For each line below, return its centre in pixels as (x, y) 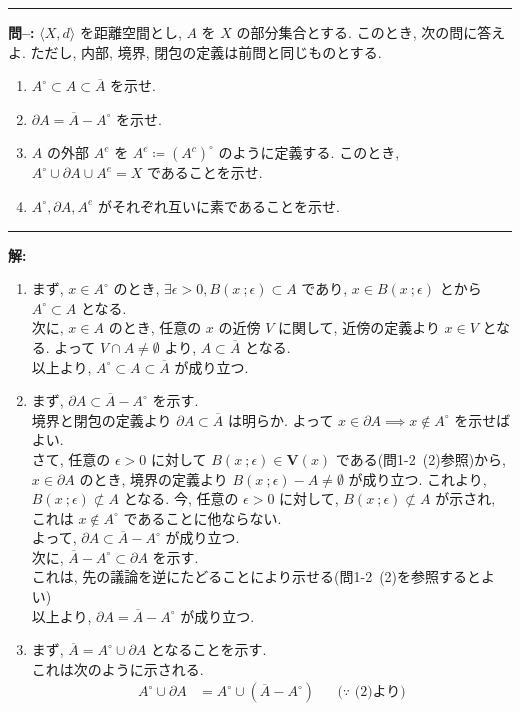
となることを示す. (209, 649)
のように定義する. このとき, (309, 152)
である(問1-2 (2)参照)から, (421, 458)
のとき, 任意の (155, 327)
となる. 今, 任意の (181, 498)
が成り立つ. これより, (417, 478)
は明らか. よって (280, 419)
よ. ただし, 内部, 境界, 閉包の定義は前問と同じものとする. (195, 51)
